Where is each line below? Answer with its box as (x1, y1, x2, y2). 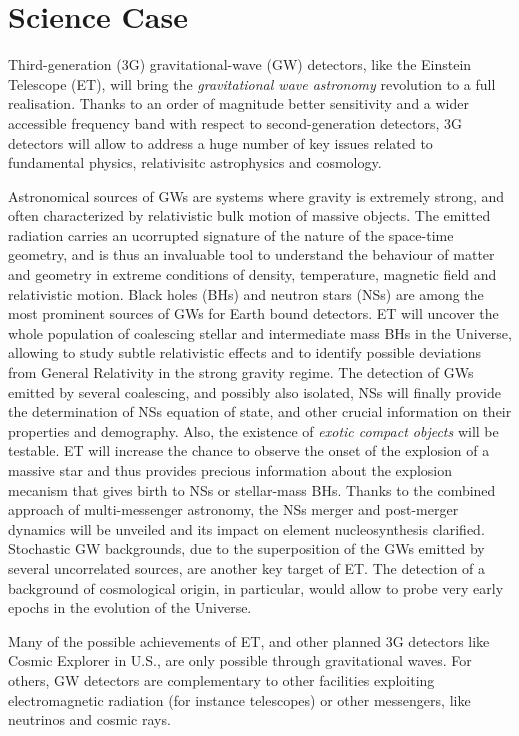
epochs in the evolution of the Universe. (8, 597, 252, 618)
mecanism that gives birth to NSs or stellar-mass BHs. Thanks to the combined (8, 479, 496, 500)
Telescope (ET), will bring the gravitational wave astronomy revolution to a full (8, 73, 496, 94)
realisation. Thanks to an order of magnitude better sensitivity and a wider (8, 93, 469, 114)
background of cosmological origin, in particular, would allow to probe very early (8, 577, 504, 598)
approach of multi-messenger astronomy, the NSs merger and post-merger (8, 499, 459, 520)
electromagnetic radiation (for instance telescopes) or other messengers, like (8, 689, 471, 710)
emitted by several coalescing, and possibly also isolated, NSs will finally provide (8, 381, 501, 402)
